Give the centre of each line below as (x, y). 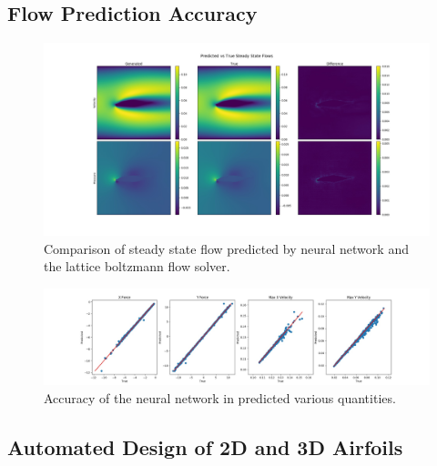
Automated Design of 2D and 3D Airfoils (205, 446)
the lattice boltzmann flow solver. (137, 266)
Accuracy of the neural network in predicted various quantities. (220, 397)
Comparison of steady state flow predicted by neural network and (226, 248)
